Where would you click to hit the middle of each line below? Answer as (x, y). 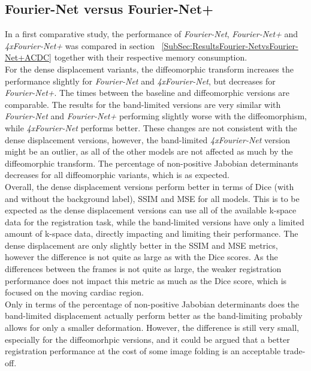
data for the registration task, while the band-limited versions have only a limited (155, 221)
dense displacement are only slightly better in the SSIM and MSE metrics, (141, 245)
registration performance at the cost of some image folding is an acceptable (143, 351)
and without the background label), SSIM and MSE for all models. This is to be (152, 198)
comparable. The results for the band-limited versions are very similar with (143, 104)
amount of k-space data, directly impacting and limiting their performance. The (152, 233)
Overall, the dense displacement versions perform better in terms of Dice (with (150, 186)
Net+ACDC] (28, 57)
